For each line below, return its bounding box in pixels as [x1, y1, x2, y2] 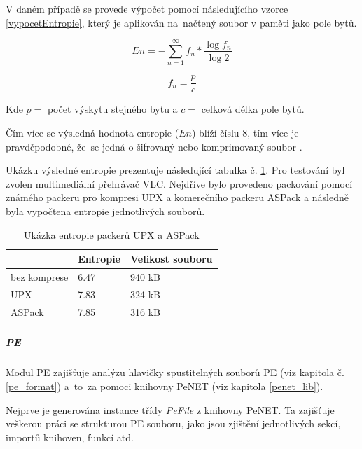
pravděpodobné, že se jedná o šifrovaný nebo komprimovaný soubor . [6, 139, 302, 153]
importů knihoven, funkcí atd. [6, 429, 134, 444]
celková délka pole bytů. [201, 102, 305, 116]
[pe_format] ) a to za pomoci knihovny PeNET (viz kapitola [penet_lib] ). [6, 378, 323, 393]
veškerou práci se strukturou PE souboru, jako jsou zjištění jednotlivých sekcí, [6, 416, 341, 431]
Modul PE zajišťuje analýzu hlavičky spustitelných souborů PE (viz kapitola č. [6, 365, 344, 380]
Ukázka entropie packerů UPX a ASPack [24, 227, 200, 242]
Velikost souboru [130, 251, 213, 266]
